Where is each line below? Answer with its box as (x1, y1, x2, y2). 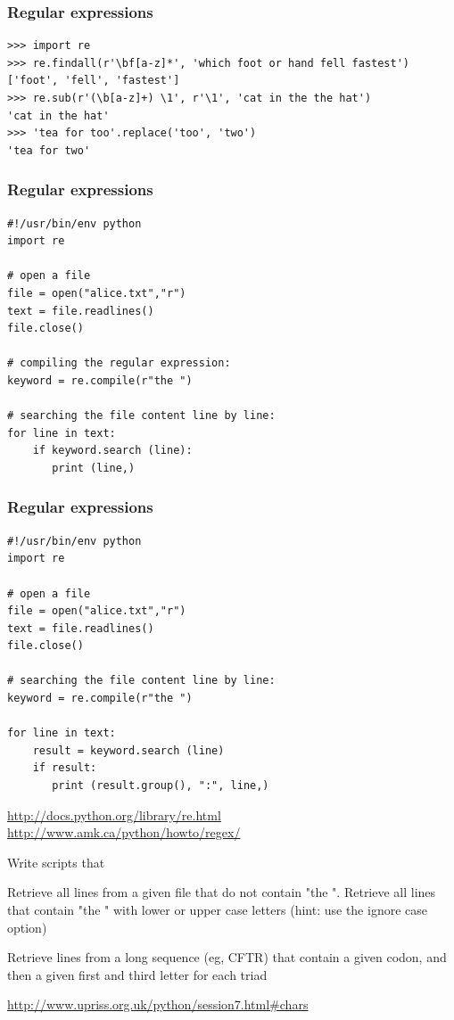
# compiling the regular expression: (7, 357, 231, 370)
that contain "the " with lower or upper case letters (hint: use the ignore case (7, 901, 427, 918)
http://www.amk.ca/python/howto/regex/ (7, 823, 241, 842)
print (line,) (52, 461, 136, 474)
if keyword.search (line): (32, 444, 193, 457)
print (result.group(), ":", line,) (52, 779, 269, 793)
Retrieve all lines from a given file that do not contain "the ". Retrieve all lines (7, 883, 436, 901)
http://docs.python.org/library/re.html (7, 805, 221, 824)
